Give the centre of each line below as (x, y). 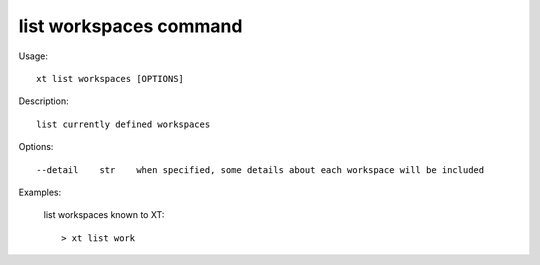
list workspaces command (130, 26)
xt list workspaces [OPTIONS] (110, 78)
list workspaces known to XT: (104, 215)
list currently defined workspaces (123, 124)
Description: (43, 101)
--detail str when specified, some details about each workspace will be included (260, 169)
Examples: (40, 192)
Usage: (33, 56)
